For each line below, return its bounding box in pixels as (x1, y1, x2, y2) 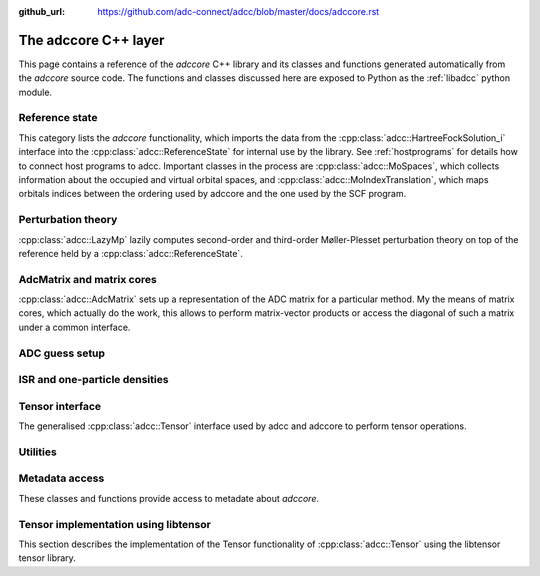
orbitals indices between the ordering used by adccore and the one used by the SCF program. (18, 188, 407, 200)
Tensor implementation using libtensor (18, 517, 212, 531)
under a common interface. (18, 321, 131, 333)
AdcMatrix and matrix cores (18, 272, 157, 286)
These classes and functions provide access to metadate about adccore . (18, 492, 320, 504)
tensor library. (18, 552, 77, 564)
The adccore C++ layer (18, 31, 165, 49)
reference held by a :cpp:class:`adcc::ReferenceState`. (18, 247, 244, 259)
